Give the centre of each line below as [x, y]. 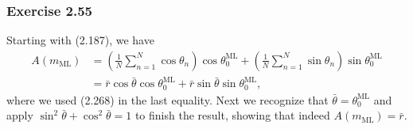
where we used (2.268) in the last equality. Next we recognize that [168, 99]
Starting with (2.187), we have [80, 40]
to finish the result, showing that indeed [232, 115]
